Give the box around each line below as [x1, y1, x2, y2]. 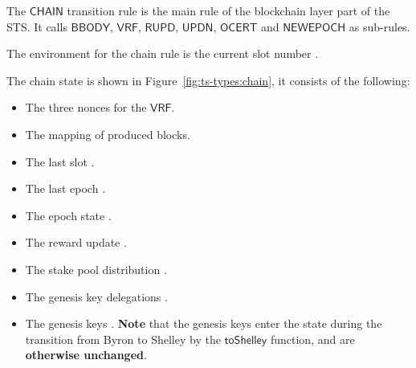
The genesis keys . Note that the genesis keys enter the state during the [25, 315, 382, 332]
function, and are [270, 330, 355, 347]
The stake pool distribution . [25, 260, 167, 277]
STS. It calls [6, 18, 67, 35]
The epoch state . [25, 206, 112, 223]
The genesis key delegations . [25, 288, 168, 305]
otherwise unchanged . [25, 346, 147, 363]
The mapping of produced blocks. [25, 125, 190, 142]
